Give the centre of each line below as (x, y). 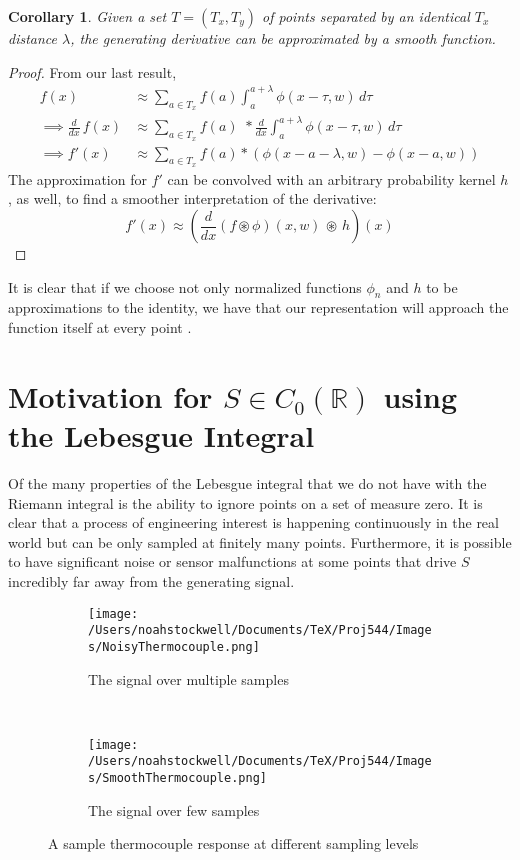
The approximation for (77, 178)
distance (33, 38)
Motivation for (110, 395)
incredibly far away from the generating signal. (151, 580)
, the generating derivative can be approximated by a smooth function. (283, 38)
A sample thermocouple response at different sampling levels (233, 843)
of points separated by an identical (366, 16)
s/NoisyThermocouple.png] (174, 646)
